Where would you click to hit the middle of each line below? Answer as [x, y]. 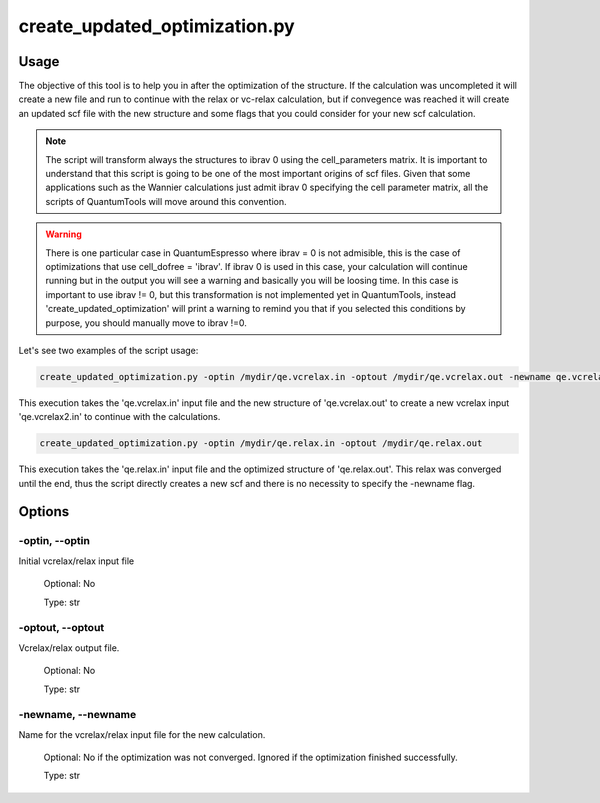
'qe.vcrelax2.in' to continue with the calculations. [119, 417]
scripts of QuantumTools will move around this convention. [166, 201]
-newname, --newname [77, 715]
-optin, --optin [54, 541]
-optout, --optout [61, 628]
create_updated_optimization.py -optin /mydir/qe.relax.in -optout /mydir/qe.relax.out [261, 443]
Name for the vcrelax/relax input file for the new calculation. [142, 734]
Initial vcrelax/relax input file [76, 561]
